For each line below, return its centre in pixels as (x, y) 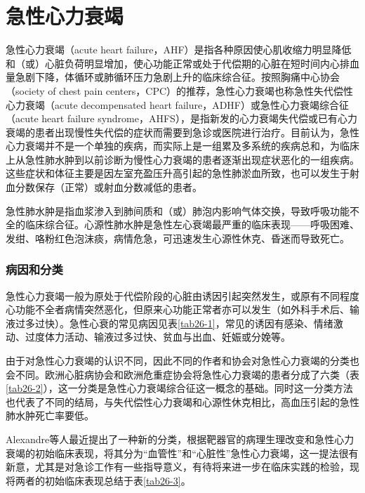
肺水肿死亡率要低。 (50, 415)
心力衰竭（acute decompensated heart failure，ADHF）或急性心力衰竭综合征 (177, 104)
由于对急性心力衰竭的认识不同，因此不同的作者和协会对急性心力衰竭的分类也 (182, 361)
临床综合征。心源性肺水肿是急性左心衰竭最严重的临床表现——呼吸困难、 (192, 224)
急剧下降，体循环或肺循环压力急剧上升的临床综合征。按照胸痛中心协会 (177, 77)
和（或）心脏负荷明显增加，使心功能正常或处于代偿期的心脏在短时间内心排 (178, 63)
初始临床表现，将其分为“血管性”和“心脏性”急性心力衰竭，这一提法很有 (197, 453)
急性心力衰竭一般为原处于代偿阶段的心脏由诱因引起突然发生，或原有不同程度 (182, 295)
